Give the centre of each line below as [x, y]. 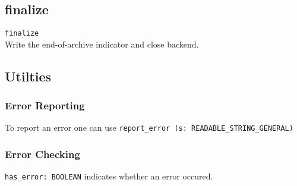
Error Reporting [45, 105]
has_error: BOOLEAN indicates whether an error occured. [109, 176]
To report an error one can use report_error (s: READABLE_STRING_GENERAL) [149, 127]
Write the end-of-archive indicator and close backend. [102, 44]
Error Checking [42, 154]
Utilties [28, 76]
